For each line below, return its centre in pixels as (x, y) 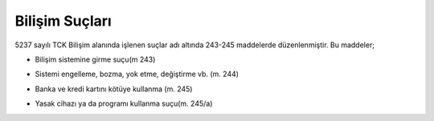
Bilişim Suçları (63, 21)
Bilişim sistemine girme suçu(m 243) (95, 59)
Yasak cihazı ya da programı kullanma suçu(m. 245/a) (124, 103)
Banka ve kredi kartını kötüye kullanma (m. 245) (114, 89)
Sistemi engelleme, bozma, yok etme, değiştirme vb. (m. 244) (137, 74)
